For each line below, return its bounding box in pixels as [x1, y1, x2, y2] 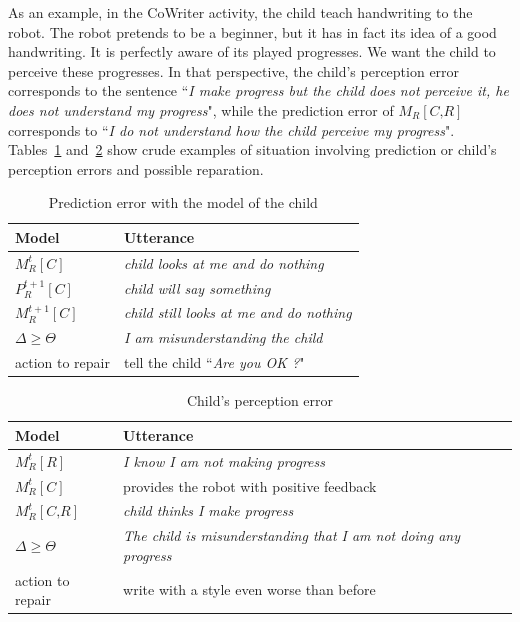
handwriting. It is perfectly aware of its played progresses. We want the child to [8, 41, 496, 62]
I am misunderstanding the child [123, 327, 323, 348]
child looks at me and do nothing [123, 252, 324, 273]
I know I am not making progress [123, 450, 325, 471]
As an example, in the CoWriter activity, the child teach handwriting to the [8, 2, 473, 22]
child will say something [123, 277, 271, 298]
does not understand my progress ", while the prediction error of [8, 99, 394, 120]
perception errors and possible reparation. [8, 158, 264, 179]
